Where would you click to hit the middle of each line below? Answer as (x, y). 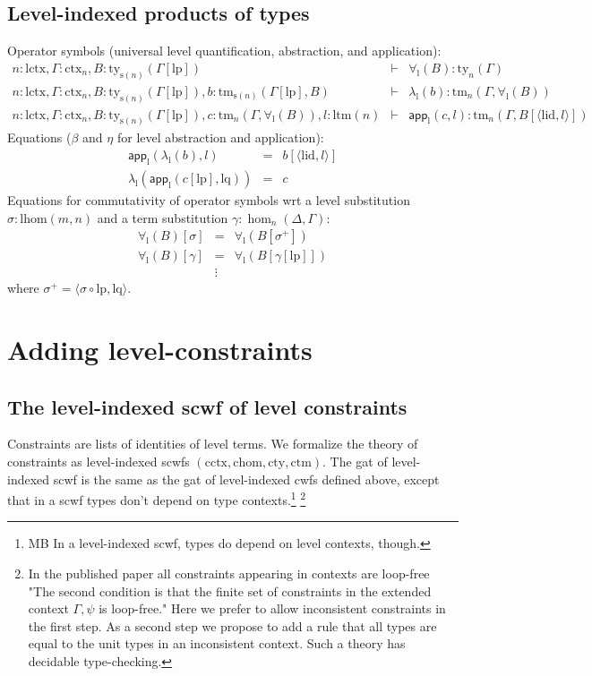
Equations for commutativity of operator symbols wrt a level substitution (209, 199)
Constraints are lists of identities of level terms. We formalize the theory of (213, 444)
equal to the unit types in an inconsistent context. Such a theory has (217, 643)
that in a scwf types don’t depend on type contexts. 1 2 (157, 498)
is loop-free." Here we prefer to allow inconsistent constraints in (272, 608)
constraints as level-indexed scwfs (99, 461)
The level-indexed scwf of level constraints (207, 406)
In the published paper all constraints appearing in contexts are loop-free (229, 573)
